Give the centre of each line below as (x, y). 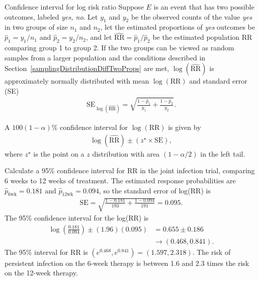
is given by (185, 127)
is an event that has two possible (204, 7)
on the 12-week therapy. (41, 273)
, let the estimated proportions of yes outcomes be (178, 27)
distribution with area (126, 153)
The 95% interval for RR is (46, 252)
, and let (99, 37)
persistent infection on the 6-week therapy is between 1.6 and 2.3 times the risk (127, 263)
